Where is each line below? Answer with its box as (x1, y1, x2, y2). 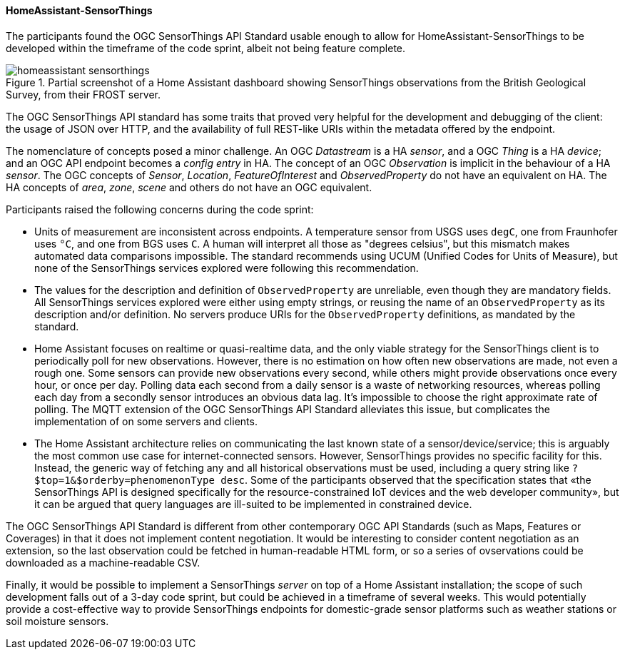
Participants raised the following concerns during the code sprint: (6, 203, 314, 215)
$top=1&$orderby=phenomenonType (34, 474, 215, 486)
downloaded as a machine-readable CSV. (6, 556, 200, 569)
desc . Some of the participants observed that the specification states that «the (220, 473, 591, 486)
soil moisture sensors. (6, 614, 109, 627)
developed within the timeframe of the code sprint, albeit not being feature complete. (6, 41, 406, 54)
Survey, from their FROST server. (6, 88, 161, 101)
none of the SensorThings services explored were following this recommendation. (34, 261, 419, 274)
